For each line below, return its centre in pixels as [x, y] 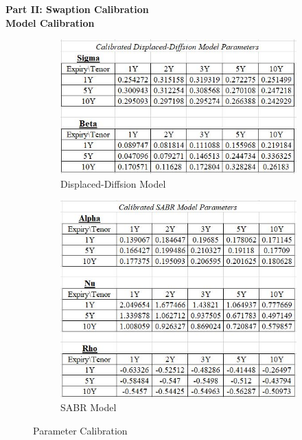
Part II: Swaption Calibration [77, 9]
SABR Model [89, 407]
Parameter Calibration [80, 430]
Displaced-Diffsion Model [113, 183]
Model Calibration [50, 22]
